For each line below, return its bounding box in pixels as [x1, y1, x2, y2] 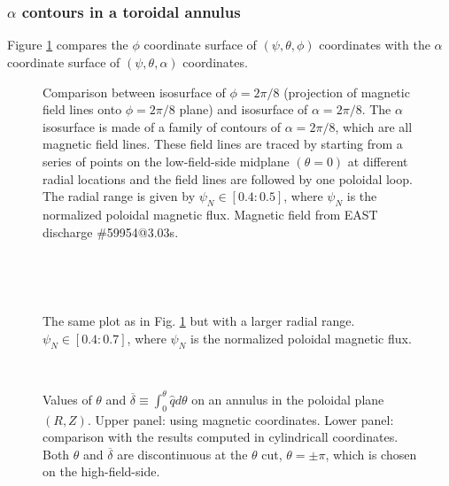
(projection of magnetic [283, 82, 410, 101]
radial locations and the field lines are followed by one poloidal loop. [43, 169, 413, 188]
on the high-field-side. [43, 462, 160, 481]
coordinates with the [319, 35, 430, 54]
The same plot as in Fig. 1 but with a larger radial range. [43, 312, 355, 330]
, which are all [335, 117, 413, 135]
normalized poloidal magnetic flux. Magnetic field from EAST [43, 204, 378, 223]
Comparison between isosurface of [43, 82, 226, 101]
